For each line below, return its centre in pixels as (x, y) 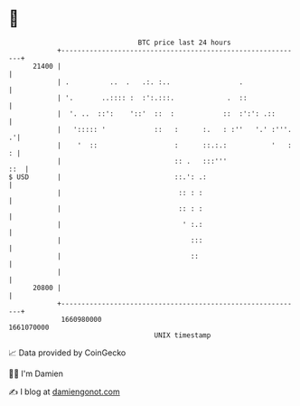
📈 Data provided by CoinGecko (67, 353)
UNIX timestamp (183, 335)
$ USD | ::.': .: (108, 177)
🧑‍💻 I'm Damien (36, 373)
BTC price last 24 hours (184, 42)
